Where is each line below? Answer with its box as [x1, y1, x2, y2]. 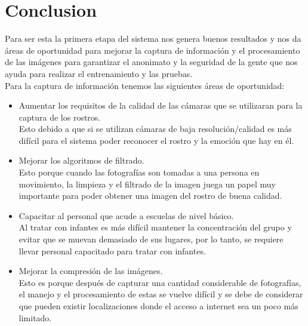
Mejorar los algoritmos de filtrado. [19, 154, 144, 167]
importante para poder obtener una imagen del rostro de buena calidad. [19, 189, 282, 202]
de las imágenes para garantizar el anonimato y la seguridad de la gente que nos [5, 56, 298, 68]
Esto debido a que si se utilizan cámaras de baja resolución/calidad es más [19, 122, 292, 135]
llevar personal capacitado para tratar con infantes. [19, 244, 206, 257]
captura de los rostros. [19, 110, 101, 123]
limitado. [19, 311, 52, 324]
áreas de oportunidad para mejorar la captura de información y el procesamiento [5, 44, 300, 56]
